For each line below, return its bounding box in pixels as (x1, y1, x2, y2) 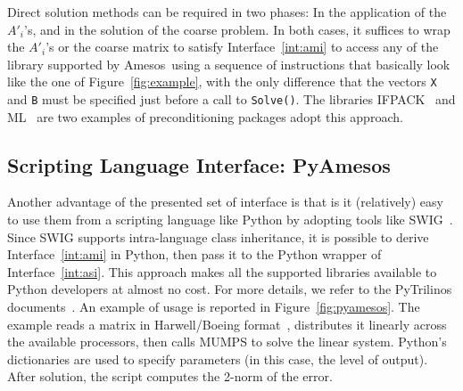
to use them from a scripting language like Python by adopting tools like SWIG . (7, 210, 453, 229)
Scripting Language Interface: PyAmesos (7, 151, 391, 178)
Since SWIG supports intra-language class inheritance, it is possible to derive (7, 227, 429, 246)
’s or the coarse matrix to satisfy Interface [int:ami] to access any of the (45, 37, 439, 56)
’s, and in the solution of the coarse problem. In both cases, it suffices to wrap (24, 20, 451, 38)
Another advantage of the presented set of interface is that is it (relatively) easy (7, 192, 443, 211)
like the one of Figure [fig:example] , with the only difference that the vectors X (7, 72, 437, 91)
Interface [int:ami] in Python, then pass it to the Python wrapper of (7, 245, 382, 264)
